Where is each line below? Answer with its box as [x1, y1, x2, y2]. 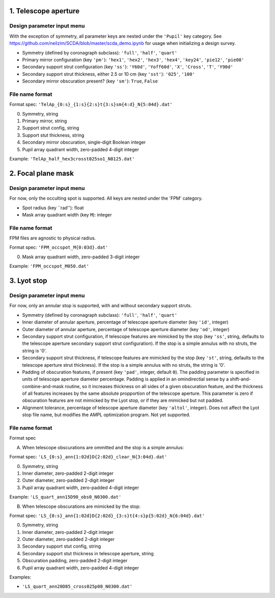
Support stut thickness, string [22, 132, 85, 138]
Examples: [9, 574, 32, 580]
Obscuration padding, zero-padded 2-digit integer [22, 558, 128, 564]
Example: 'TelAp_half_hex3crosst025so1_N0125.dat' [9, 155, 135, 161]
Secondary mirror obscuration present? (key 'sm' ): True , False [22, 78, 158, 84]
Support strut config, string [22, 125, 79, 131]
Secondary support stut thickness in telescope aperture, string [22, 550, 154, 556]
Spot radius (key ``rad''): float [22, 204, 84, 211]
